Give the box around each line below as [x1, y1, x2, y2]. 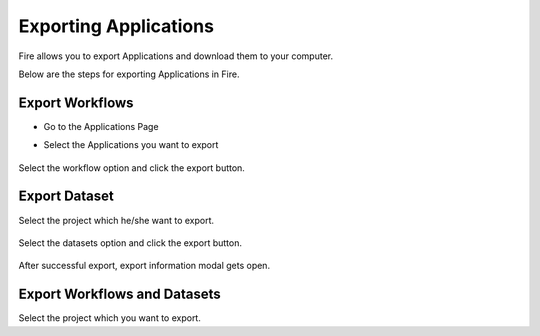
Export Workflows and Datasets [18, 286, 221, 303]
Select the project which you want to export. [18, 312, 202, 324]
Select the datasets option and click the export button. [18, 236, 243, 249]
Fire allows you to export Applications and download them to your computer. [18, 50, 334, 62]
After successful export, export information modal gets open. [18, 260, 270, 272]
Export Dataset [18, 188, 114, 205]
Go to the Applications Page [43, 120, 159, 132]
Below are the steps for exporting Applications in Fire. [18, 68, 240, 80]
